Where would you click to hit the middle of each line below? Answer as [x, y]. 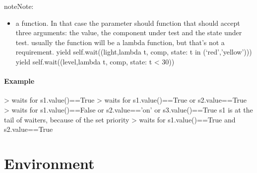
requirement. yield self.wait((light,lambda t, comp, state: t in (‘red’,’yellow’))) [134, 52]
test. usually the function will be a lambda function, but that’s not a [120, 42]
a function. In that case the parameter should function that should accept [128, 23]
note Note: [19, 6]
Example [19, 81]
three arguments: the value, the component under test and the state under [129, 32]
